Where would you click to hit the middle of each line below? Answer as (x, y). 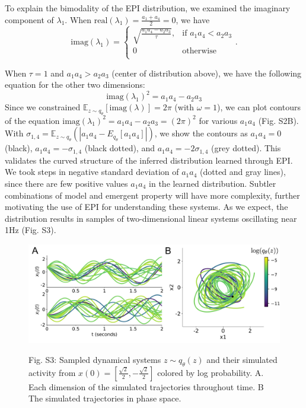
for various (218, 120)
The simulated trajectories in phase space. (105, 398)
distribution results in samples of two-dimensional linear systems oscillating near (151, 218)
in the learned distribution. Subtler (213, 183)
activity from (52, 372)
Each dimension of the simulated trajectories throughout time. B (146, 386)
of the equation (32, 120)
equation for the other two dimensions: (75, 85)
